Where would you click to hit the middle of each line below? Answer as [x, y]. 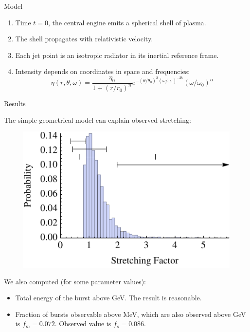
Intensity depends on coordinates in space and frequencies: [103, 71]
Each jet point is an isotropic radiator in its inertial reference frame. [117, 55]
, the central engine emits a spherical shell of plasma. [127, 22]
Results [15, 103]
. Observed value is [83, 323]
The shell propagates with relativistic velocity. [84, 39]
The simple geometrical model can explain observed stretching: [98, 120]
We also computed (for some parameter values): [75, 281]
